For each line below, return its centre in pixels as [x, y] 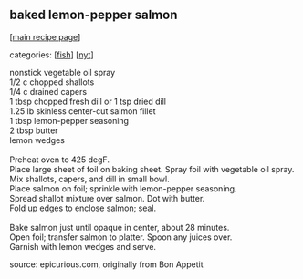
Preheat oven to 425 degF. [59, 160]
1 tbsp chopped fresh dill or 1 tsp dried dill [88, 101]
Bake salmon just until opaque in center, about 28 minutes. [120, 227]
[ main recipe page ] [45, 36]
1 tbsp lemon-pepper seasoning [69, 120]
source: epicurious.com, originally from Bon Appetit [106, 264]
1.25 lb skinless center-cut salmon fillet [83, 111]
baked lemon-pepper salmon [94, 15]
